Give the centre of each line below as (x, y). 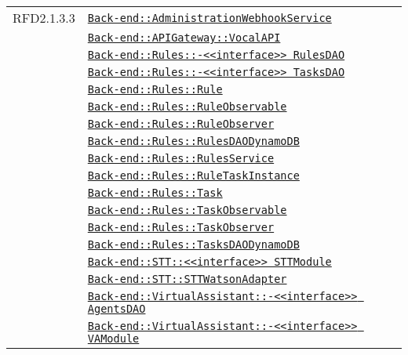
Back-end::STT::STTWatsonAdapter (187, 279)
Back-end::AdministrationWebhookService (209, 18)
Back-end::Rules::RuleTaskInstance (193, 176)
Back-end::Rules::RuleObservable (187, 107)
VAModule (113, 339)
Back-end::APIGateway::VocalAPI (184, 38)
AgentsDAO (117, 309)
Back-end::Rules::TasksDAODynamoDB (193, 245)
